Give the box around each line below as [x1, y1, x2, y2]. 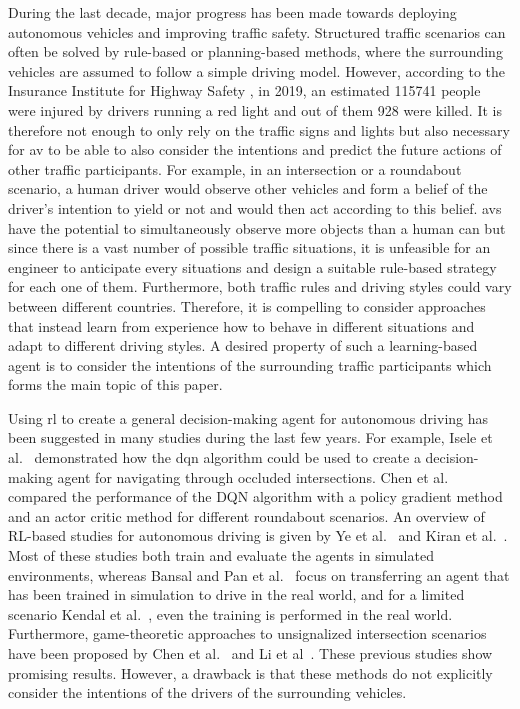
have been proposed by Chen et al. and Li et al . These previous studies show [8, 643, 493, 663]
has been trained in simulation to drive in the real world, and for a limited [8, 584, 465, 605]
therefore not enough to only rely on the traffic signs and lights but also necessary [8, 119, 510, 140]
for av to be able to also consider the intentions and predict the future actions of [8, 139, 502, 160]
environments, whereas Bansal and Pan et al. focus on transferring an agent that [8, 564, 510, 585]
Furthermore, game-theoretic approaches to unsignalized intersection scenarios [8, 623, 487, 644]
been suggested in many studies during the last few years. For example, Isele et [8, 427, 493, 448]
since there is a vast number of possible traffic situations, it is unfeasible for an [8, 237, 491, 258]
